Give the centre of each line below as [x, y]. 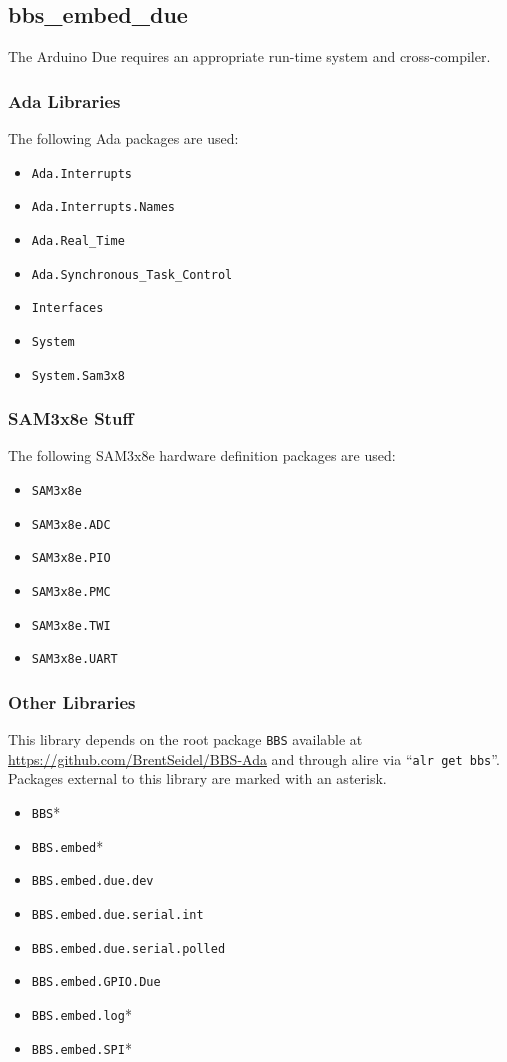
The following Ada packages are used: [123, 138]
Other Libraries [72, 701]
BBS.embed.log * [81, 1014]
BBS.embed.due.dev [92, 881]
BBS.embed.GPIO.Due [96, 982]
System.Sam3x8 [78, 375]
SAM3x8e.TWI [71, 625]
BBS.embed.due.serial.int [117, 915]
